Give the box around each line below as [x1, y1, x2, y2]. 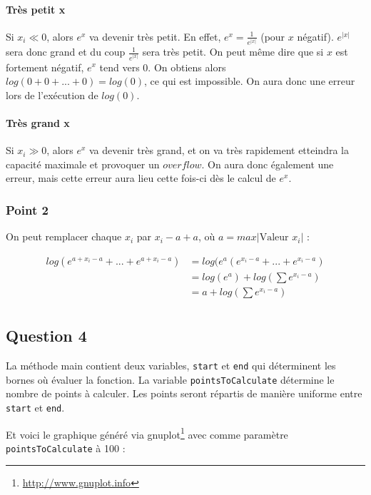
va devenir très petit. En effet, [88, 29, 221, 44]
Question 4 [6, 325, 87, 347]
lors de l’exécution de [6, 87, 98, 102]
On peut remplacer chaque [6, 229, 122, 244]
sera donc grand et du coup [6, 44, 126, 59]
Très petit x [6, 1, 66, 16]
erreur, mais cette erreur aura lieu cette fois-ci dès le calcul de [6, 170, 276, 185]
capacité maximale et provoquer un [6, 156, 160, 171]
